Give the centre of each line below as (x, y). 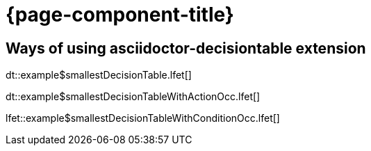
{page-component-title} (120, 15)
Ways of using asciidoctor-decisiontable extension (186, 48)
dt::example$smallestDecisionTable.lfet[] (99, 75)
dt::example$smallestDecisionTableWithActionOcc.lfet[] (133, 97)
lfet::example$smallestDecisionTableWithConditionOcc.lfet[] (143, 118)
